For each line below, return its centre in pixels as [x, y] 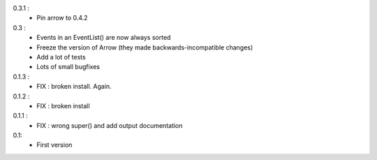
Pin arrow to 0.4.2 [62, 18]
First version [54, 145]
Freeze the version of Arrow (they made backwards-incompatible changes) [145, 47]
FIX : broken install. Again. [74, 87]
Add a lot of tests [61, 57]
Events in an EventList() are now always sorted [104, 38]
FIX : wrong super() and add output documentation [110, 125]
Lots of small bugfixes [68, 67]
